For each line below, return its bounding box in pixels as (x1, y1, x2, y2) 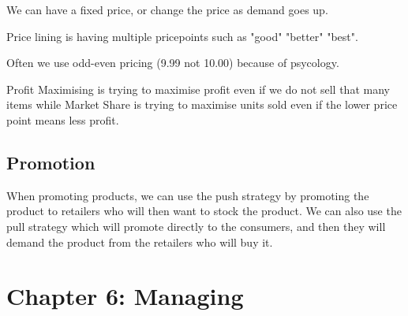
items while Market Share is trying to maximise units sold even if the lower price (6, 96, 398, 113)
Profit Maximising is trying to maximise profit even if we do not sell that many (6, 80, 390, 97)
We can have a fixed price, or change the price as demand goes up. (6, 2, 328, 17)
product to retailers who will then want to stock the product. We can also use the (6, 203, 402, 219)
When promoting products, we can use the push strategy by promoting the (6, 187, 369, 203)
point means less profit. (6, 111, 119, 128)
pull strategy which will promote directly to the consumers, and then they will (6, 217, 386, 234)
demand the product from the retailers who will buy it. (6, 233, 273, 250)
